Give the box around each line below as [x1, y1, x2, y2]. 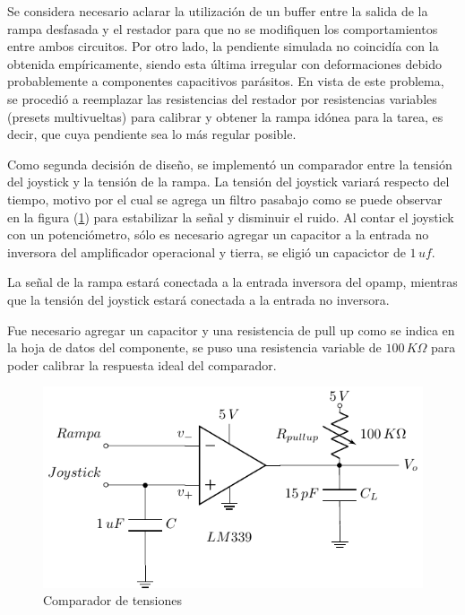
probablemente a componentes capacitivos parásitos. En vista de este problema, [7, 72, 444, 91]
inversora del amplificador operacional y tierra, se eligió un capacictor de [7, 242, 406, 261]
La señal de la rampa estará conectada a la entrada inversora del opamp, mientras [7, 273, 458, 291]
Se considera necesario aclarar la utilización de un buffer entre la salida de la [7, 2, 428, 20]
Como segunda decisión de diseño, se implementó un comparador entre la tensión [7, 154, 452, 173]
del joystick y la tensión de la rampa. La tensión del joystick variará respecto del [7, 172, 450, 191]
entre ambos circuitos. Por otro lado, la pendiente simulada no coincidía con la [7, 37, 439, 56]
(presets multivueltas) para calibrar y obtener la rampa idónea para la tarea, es [7, 107, 443, 126]
